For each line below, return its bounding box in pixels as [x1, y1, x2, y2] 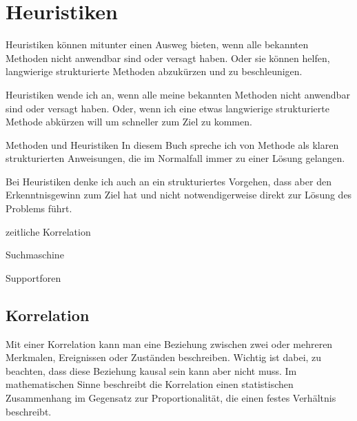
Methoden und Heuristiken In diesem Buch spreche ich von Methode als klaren [6, 137, 339, 152]
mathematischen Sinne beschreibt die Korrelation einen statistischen [6, 377, 294, 391]
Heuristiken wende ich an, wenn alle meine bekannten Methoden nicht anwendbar [6, 87, 350, 101]
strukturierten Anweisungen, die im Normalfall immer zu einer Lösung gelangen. [6, 151, 345, 165]
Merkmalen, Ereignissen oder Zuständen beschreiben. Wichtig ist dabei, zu [6, 350, 322, 364]
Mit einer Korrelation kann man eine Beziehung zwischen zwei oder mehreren [6, 336, 333, 351]
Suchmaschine [6, 247, 64, 262]
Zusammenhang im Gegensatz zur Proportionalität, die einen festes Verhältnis [6, 391, 336, 405]
